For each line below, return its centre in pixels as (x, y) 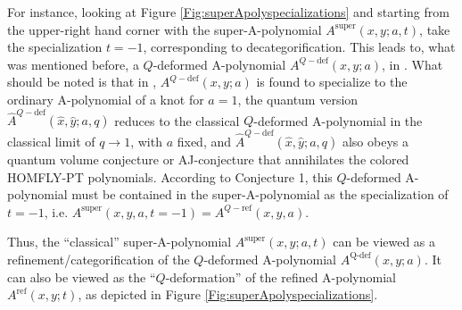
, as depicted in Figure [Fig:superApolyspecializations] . (228, 294)
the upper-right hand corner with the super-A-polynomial (165, 29)
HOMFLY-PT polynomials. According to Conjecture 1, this (170, 176)
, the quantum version (298, 99)
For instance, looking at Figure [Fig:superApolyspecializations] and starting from (228, 12)
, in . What (412, 64)
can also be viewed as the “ (82, 276)
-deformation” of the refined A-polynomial (280, 276)
